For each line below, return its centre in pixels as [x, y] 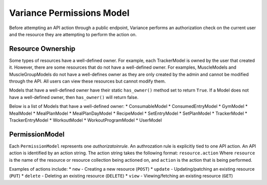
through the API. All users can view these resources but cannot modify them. [88, 81]
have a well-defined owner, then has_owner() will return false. [74, 97]
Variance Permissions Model [69, 13]
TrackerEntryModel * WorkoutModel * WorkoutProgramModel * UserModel [86, 120]
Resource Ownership [42, 49]
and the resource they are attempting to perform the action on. [73, 34]
